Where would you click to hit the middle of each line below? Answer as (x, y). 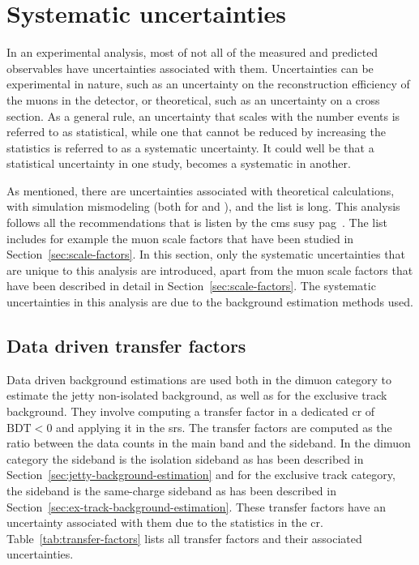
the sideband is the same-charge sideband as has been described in (171, 490)
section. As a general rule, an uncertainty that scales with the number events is (203, 116)
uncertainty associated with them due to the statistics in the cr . (165, 522)
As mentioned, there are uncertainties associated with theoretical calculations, (201, 190)
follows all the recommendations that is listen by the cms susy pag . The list (197, 223)
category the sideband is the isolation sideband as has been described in (185, 458)
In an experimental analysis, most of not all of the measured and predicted (192, 52)
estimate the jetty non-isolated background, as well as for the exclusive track (197, 395)
